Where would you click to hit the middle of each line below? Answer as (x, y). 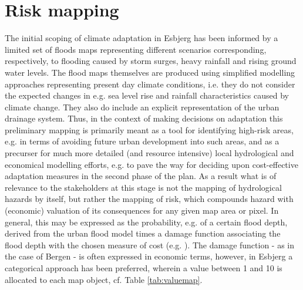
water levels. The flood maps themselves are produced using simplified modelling (150, 72)
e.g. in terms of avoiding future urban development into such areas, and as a (142, 141)
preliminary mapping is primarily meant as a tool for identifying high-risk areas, (149, 129)
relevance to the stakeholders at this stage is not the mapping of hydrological (143, 187)
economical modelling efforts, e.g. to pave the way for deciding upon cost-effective (151, 164)
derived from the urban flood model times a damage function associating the (143, 233)
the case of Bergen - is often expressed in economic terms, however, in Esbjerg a (149, 256)
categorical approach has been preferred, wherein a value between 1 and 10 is (144, 268)
